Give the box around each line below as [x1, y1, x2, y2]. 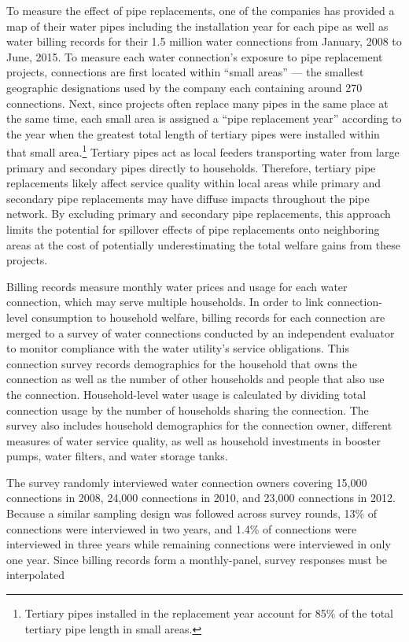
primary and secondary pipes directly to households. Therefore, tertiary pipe [6, 159, 376, 175]
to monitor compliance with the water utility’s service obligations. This [6, 340, 349, 356]
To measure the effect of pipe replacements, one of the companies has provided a [6, 2, 395, 18]
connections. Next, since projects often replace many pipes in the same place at [6, 94, 389, 111]
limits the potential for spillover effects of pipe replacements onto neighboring [6, 220, 380, 237]
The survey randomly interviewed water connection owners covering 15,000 [6, 474, 367, 490]
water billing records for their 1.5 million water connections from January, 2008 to [6, 33, 402, 50]
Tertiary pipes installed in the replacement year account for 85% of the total [24, 605, 393, 622]
